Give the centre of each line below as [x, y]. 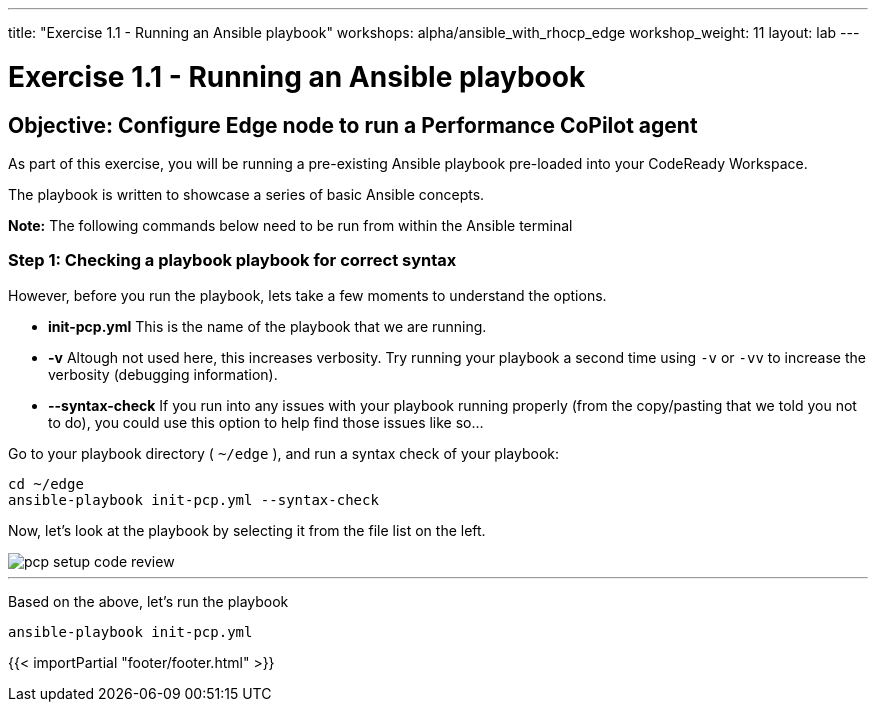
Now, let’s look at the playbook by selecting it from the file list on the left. [247, 530]
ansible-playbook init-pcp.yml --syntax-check [193, 499]
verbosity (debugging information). [163, 374]
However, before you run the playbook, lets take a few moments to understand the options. [307, 295]
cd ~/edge [46, 483]
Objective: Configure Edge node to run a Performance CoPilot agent [353, 125]
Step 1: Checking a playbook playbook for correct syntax [232, 260]
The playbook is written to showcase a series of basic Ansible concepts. [246, 194]
